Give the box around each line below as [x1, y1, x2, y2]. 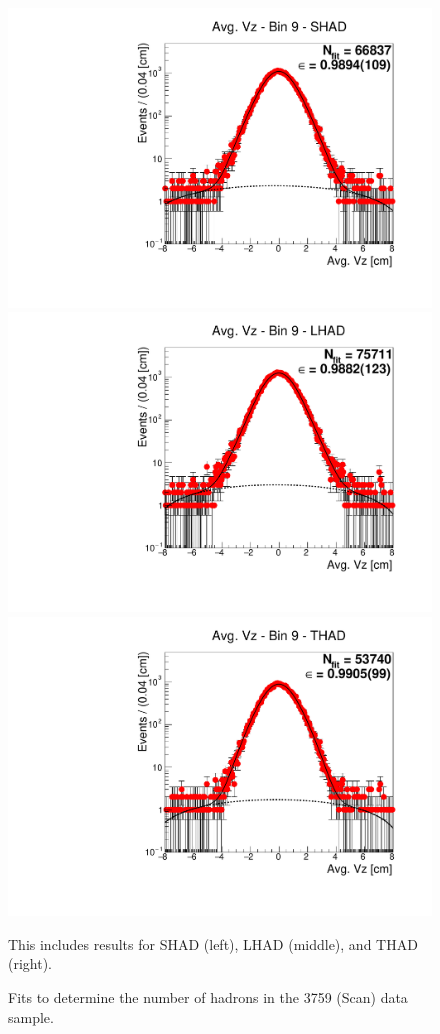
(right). [8, 953, 53, 974]
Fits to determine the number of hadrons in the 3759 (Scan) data [8, 986, 408, 1007]
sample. [8, 1006, 54, 1027]
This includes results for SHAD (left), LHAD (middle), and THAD [8, 933, 418, 954]
